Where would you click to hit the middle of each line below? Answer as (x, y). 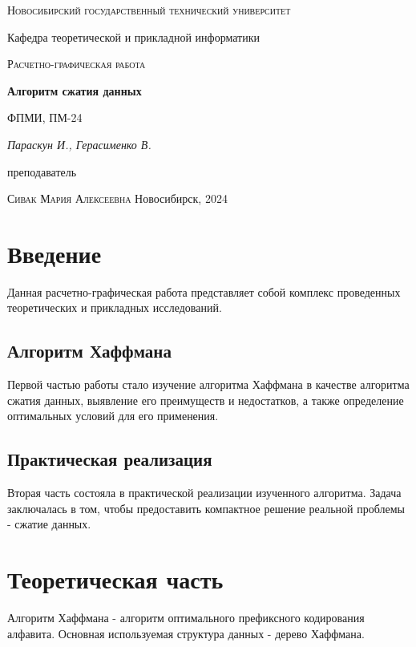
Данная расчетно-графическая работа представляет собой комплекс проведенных (204, 291)
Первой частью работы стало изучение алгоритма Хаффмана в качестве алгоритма (208, 384)
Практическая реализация (110, 459)
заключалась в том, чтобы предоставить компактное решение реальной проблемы (206, 508)
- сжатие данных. (49, 524)
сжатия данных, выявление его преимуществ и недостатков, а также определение (206, 400)
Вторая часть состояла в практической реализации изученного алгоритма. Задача (204, 493)
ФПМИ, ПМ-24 (45, 117)
